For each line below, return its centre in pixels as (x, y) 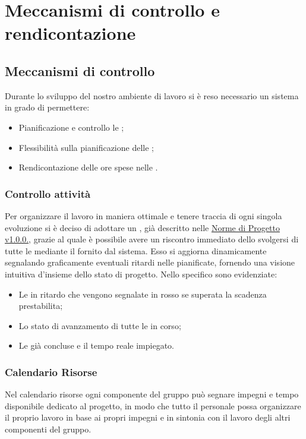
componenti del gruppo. (48, 429)
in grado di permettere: (47, 107)
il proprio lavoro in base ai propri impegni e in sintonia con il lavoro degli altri (148, 417)
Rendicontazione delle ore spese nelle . (88, 167)
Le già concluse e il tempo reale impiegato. (97, 345)
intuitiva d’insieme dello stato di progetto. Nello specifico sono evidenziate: (141, 274)
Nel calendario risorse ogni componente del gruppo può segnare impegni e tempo (152, 394)
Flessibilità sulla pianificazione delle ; (86, 147)
